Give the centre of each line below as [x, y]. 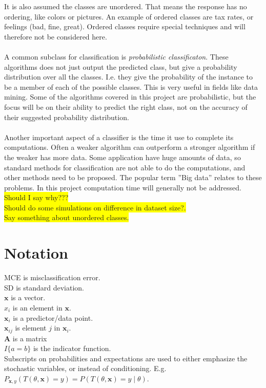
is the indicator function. [72, 348]
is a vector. [28, 297]
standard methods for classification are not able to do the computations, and [125, 167]
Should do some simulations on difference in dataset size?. [95, 207]
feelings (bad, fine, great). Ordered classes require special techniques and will [125, 26]
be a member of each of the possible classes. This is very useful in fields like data [131, 86]
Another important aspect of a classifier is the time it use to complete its [119, 137]
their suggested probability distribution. [67, 117]
